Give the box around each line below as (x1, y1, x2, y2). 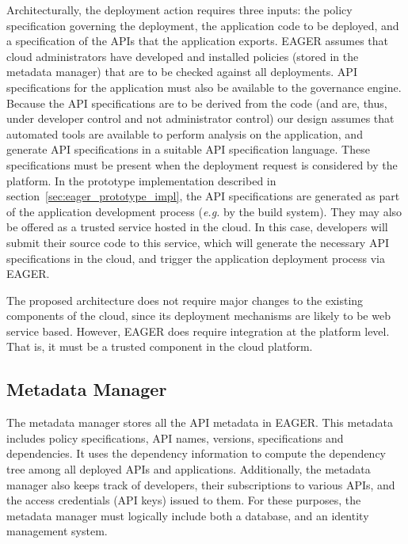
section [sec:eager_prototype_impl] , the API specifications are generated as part (6, 188, 400, 204)
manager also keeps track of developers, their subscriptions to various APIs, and (6, 476, 395, 493)
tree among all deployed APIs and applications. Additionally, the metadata (6, 461, 371, 477)
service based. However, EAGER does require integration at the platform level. (6, 322, 390, 339)
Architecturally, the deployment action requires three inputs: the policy (6, 2, 353, 17)
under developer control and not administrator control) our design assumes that (6, 110, 395, 127)
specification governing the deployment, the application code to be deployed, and (6, 17, 399, 33)
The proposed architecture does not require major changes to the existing (6, 291, 364, 308)
